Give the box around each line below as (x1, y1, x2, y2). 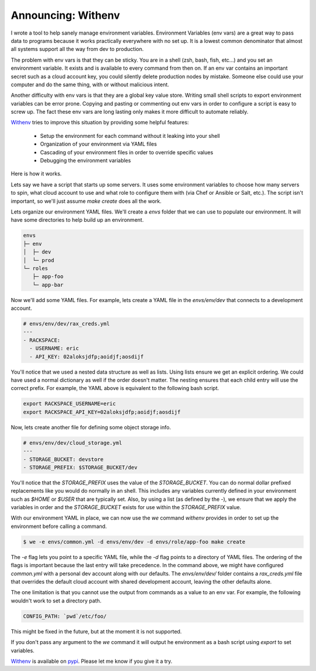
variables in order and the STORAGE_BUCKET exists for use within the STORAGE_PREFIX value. (11, 504, 242, 511)
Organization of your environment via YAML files (40, 141, 157, 148)
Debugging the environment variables (40, 157, 131, 164)
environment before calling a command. (11, 523, 107, 530)
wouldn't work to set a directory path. (11, 597, 102, 604)
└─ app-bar (32, 282, 64, 288)
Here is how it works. (11, 170, 62, 177)
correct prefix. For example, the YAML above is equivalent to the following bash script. (11, 385, 219, 392)
